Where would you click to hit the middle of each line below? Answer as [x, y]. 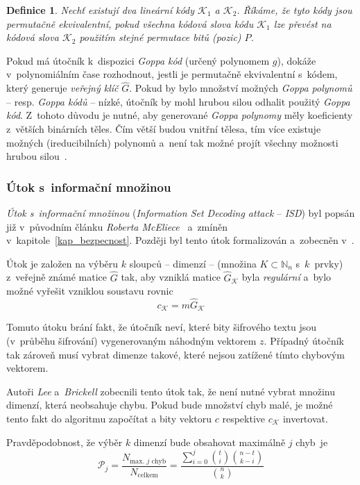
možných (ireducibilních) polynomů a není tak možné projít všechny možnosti [172, 142]
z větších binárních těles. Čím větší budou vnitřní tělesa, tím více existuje [164, 128]
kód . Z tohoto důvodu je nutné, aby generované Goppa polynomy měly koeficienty [180, 115]
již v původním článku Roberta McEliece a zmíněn [117, 226]
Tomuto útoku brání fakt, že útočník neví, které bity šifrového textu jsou [162, 327]
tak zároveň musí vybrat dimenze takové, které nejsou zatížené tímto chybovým [175, 354]
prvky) [329, 263]
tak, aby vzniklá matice [171, 277]
